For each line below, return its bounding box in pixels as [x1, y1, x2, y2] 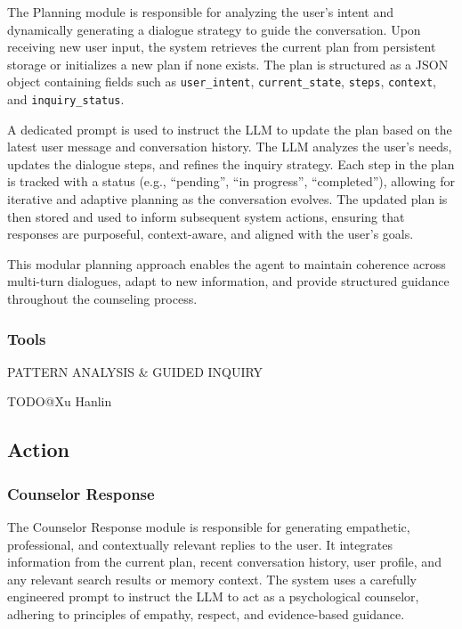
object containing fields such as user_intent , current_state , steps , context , [7, 72, 437, 91]
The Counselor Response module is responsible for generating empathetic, [7, 518, 410, 536]
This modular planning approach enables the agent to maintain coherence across [7, 254, 446, 273]
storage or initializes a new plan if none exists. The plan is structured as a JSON [7, 54, 449, 73]
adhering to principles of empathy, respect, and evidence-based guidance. [7, 605, 405, 623]
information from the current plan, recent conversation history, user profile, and [7, 552, 442, 571]
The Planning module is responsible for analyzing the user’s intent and [7, 3, 393, 20]
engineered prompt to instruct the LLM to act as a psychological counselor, [7, 587, 419, 606]
